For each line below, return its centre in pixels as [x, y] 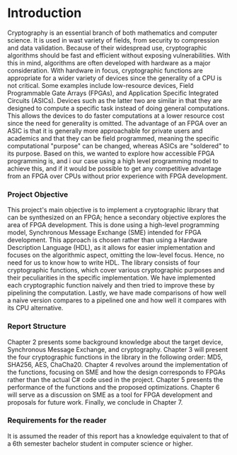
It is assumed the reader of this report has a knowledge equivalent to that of [118, 436]
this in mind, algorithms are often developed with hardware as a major [109, 62]
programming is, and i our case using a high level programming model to [113, 160]
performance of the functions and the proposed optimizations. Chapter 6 [114, 387]
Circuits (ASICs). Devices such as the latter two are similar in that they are [115, 100]
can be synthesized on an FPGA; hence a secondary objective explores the [117, 217]
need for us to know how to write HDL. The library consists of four [104, 263]
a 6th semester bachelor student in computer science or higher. [100, 443]
